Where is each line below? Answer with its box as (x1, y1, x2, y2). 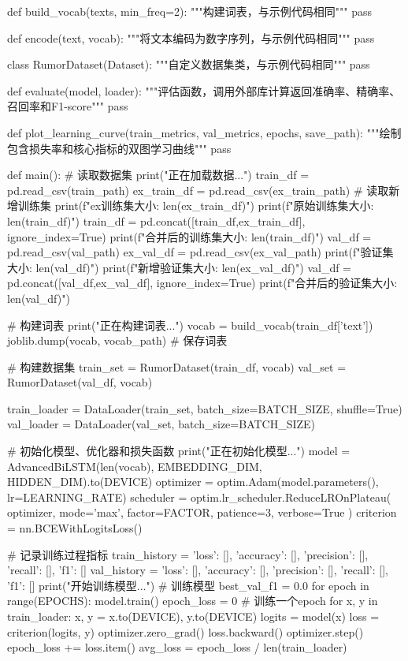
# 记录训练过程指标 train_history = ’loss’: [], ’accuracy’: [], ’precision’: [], (7, 546, 369, 562)
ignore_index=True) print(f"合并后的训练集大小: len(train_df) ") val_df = (7, 228, 372, 245)
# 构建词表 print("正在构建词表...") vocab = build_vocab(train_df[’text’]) (7, 316, 373, 333)
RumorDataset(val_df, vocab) (7, 374, 153, 390)
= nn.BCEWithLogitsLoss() (7, 520, 143, 536)
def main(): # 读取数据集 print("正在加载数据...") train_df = (7, 166, 310, 183)
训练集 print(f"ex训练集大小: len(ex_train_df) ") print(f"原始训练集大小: (17, 197, 374, 214)
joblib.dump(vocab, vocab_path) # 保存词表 (7, 332, 228, 349)
